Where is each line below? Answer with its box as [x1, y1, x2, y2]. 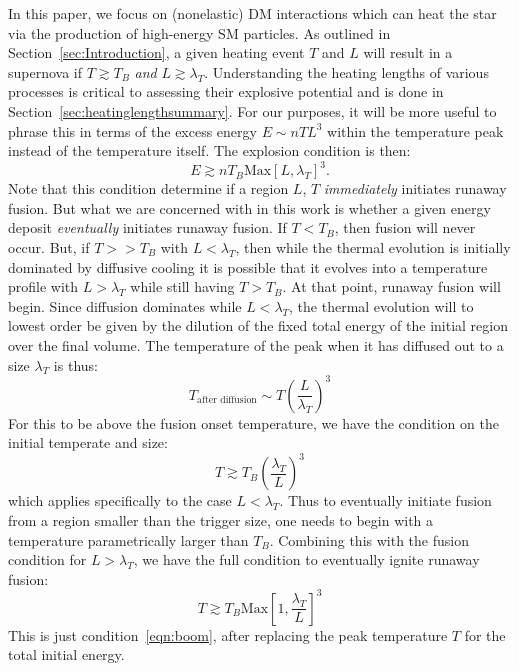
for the [464, 624, 506, 645]
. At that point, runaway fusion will [282, 276, 501, 297]
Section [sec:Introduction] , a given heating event [8, 42, 305, 63]
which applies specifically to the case [8, 490, 232, 511]
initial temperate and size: [8, 432, 168, 453]
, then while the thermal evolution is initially [235, 237, 511, 258]
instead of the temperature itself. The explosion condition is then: [8, 140, 411, 161]
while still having [130, 276, 235, 297]
